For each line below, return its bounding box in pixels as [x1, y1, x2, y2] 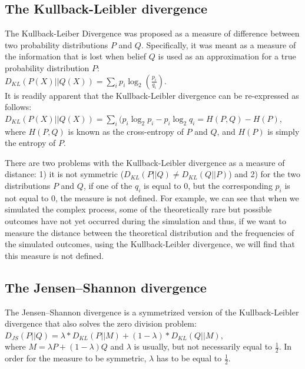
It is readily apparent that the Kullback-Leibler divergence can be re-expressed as [5, 89, 299, 101]
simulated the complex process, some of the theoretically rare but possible [5, 203, 272, 215]
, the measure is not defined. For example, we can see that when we [55, 191, 299, 204]
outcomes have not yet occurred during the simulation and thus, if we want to [5, 214, 286, 227]
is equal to [144, 179, 181, 191]
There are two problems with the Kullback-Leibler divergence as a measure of [5, 156, 285, 168]
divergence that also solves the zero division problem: [5, 317, 197, 330]
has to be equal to [156, 352, 222, 364]
